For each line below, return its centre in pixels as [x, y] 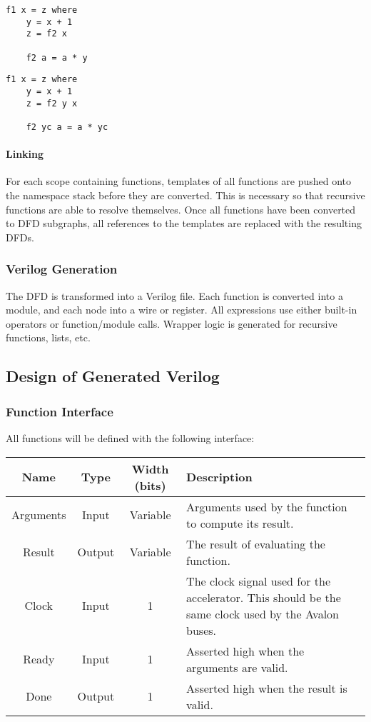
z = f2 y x [52, 103]
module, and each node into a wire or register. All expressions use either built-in [182, 310]
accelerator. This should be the [264, 597]
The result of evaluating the [256, 543]
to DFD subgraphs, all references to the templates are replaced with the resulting [184, 223]
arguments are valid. [237, 667]
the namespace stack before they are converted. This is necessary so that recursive [185, 195]
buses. [202, 630]
